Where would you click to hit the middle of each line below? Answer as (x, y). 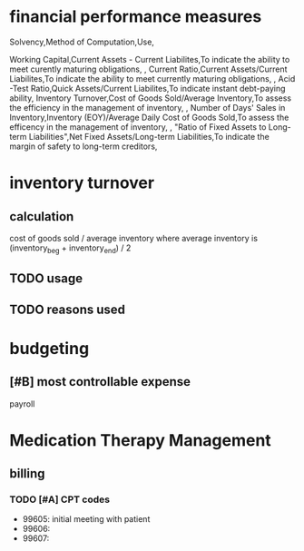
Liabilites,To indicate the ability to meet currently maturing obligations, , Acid (152, 78)
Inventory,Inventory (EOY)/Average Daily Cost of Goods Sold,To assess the (149, 117)
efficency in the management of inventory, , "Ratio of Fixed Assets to (138, 127)
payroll (22, 403)
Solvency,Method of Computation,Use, (82, 42)
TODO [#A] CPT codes (60, 499)
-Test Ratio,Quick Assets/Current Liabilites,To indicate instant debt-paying (147, 88)
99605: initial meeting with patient (86, 519)
